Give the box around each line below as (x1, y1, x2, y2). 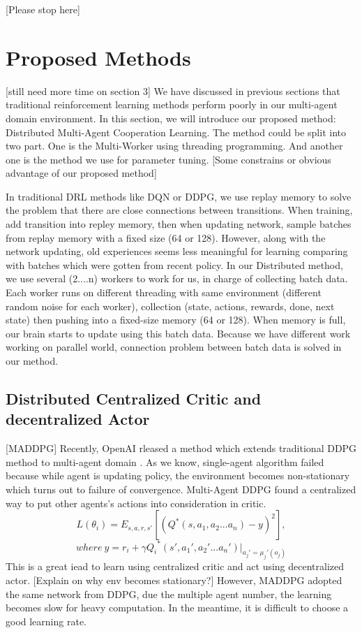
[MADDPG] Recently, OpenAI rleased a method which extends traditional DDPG (6, 441, 357, 456)
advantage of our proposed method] (6, 166, 157, 180)
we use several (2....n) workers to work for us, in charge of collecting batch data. (6, 271, 348, 286)
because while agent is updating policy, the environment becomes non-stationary (6, 468, 350, 483)
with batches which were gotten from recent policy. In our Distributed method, (6, 257, 343, 272)
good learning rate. (6, 613, 86, 628)
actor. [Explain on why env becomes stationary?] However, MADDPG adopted (6, 573, 342, 587)
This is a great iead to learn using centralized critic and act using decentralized (6, 559, 345, 574)
